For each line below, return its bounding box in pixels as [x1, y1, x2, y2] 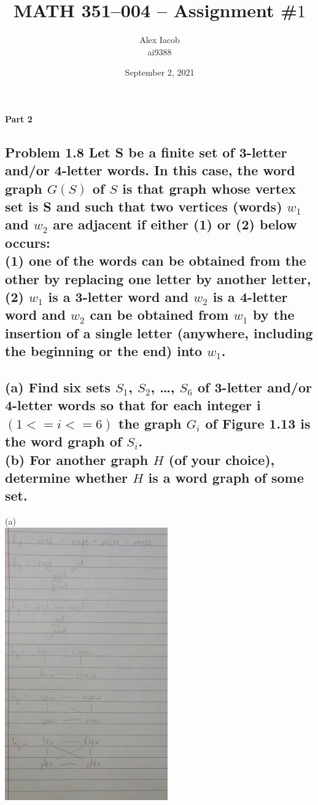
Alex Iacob [139, 33, 180, 46]
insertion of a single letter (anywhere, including [5, 323, 313, 342]
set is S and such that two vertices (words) [5, 197, 282, 216]
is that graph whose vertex [122, 178, 297, 197]
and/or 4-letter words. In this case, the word [5, 161, 295, 180]
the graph [118, 413, 182, 432]
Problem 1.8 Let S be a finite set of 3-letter [5, 142, 287, 161]
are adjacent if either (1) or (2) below [53, 215, 297, 234]
